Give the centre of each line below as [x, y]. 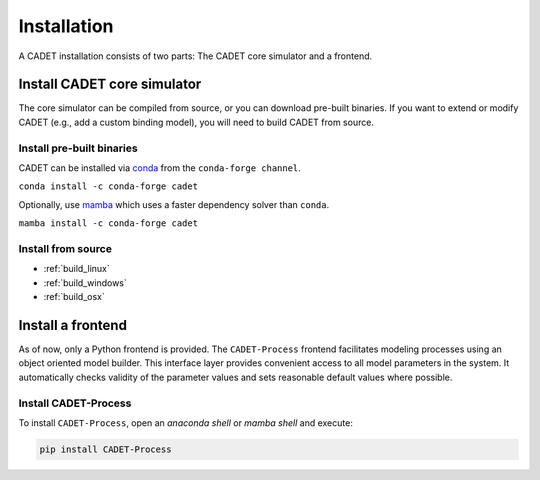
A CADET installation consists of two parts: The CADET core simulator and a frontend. [195, 56]
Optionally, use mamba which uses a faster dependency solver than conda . [174, 204]
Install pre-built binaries [78, 148]
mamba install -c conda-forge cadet [108, 223]
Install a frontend [72, 325]
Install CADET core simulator [110, 84]
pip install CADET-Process [105, 449]
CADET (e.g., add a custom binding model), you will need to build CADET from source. [196, 122]
